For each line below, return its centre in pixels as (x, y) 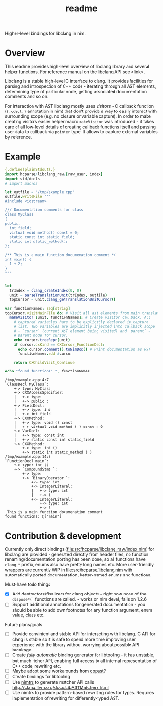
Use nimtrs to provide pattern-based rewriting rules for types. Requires (83, 692)
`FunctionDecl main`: (27, 461)
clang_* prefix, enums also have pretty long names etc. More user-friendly (80, 565)
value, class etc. (28, 615)
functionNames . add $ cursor (45, 353)
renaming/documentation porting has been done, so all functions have (75, 559)
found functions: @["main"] (33, 517)
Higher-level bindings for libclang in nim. (46, 33)
